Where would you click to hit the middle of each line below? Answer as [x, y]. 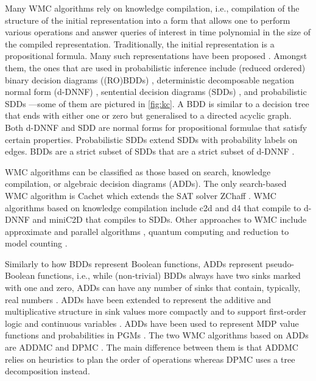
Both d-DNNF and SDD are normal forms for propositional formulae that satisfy [156, 127]
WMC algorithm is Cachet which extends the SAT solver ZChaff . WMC [141, 195]
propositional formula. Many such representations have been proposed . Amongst [156, 56]
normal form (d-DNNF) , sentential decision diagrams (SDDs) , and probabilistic [156, 92]
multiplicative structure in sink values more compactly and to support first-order [156, 311]
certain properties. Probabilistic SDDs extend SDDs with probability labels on [151, 139]
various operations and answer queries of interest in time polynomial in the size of [158, 32]
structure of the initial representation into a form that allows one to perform [148, 20]
